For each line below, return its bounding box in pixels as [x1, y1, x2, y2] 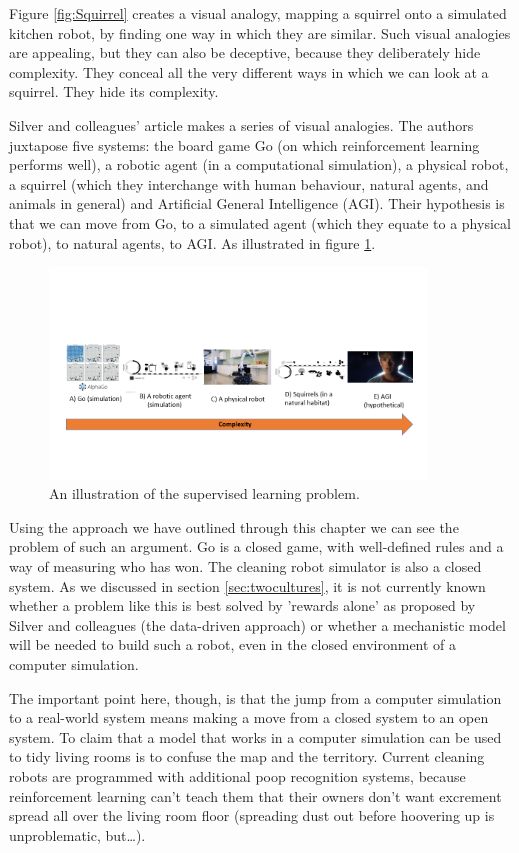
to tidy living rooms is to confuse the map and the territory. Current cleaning [9, 746, 485, 767]
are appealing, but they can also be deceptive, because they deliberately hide [9, 42, 481, 63]
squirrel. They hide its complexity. [9, 81, 219, 102]
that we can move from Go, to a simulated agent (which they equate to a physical [9, 212, 511, 233]
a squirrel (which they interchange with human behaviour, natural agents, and [9, 173, 489, 194]
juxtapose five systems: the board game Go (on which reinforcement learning [9, 134, 480, 155]
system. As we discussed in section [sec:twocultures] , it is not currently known [9, 575, 486, 596]
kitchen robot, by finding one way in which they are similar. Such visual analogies [9, 22, 511, 43]
